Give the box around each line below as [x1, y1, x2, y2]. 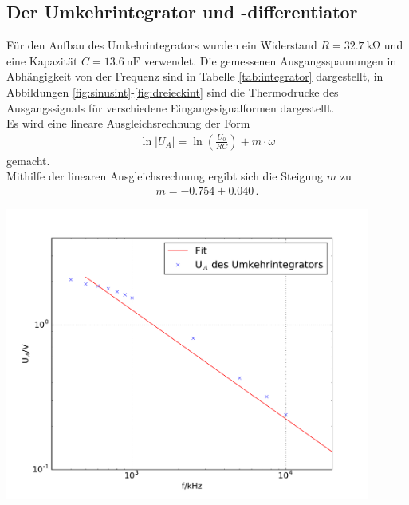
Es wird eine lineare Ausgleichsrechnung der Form [6, 115, 250, 132]
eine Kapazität [6, 52, 78, 69]
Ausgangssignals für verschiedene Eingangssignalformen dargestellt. [6, 99, 335, 116]
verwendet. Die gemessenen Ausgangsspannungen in [144, 52, 397, 69]
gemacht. [6, 152, 50, 168]
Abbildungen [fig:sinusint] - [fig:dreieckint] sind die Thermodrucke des [6, 83, 339, 100]
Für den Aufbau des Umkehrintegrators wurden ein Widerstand [6, 37, 317, 53]
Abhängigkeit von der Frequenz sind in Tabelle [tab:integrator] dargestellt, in [6, 68, 383, 85]
